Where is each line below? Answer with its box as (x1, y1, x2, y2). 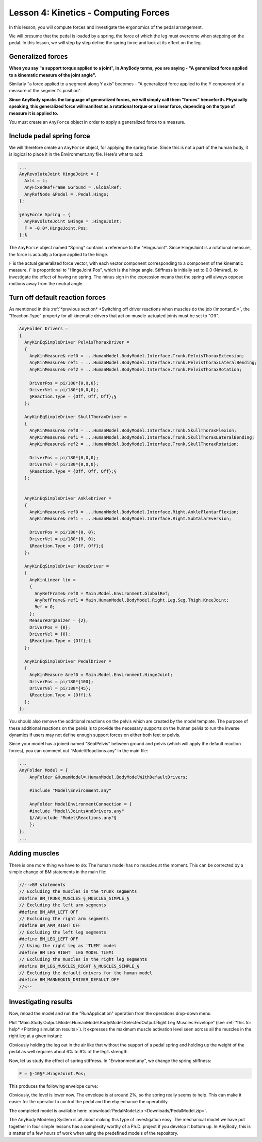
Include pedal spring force (9, 131, 90, 140)
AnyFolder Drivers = (19, 326, 68, 332)
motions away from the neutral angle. (9, 281, 84, 287)
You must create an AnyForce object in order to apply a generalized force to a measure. (9, 119, 186, 125)
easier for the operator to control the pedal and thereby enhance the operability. (9, 1099, 169, 1105)
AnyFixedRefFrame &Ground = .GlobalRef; (24, 185, 122, 190)
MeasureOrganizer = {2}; (29, 618, 89, 623)
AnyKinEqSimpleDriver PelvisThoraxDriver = (24, 339, 130, 345)
